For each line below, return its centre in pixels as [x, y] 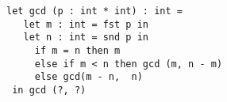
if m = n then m [77, 50]
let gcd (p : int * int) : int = [94, 11]
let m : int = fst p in [86, 24]
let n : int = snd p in [86, 38]
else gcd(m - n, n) [88, 77]
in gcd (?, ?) [49, 90]
